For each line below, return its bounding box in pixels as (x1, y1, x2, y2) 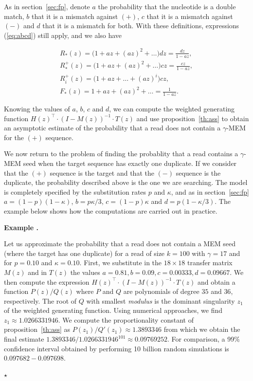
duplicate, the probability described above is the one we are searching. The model (4, 177, 248, 187)
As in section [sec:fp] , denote (4, 1, 90, 11)
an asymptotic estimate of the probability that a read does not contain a (4, 123, 221, 133)
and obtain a (197, 276, 235, 287)
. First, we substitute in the (79, 257, 162, 268)
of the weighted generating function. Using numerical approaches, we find (4, 305, 223, 315)
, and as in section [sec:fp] (171, 186, 249, 197)
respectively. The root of (4, 295, 77, 306)
